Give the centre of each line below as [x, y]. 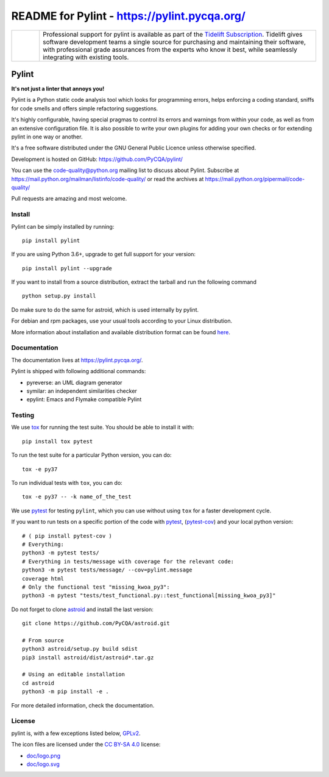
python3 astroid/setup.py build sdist [80, 649]
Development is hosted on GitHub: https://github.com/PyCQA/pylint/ [97, 159]
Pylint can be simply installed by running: [63, 226]
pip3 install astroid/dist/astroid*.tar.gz [88, 657]
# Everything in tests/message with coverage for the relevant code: [128, 561]
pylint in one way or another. [47, 137]
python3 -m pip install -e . [65, 692]
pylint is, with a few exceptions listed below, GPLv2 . [76, 733]
